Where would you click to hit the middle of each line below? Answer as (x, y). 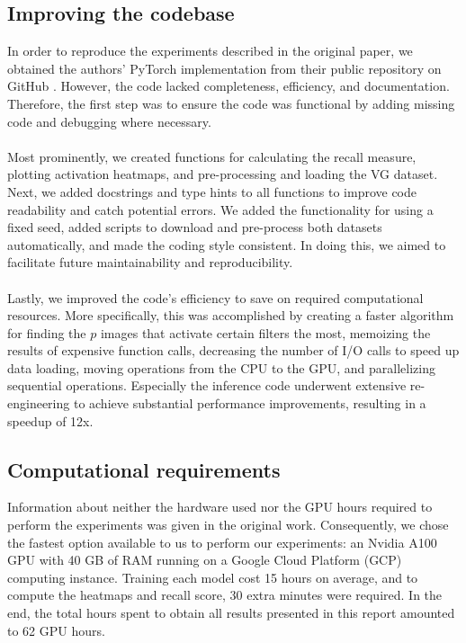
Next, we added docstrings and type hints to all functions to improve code (212, 191)
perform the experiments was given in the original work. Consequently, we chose (228, 525)
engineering (39, 403)
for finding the (47, 332)
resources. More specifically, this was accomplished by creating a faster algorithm (231, 315)
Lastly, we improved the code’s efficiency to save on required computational (215, 297)
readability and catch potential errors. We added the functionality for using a (220, 209)
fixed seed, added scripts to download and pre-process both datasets (195, 227)
